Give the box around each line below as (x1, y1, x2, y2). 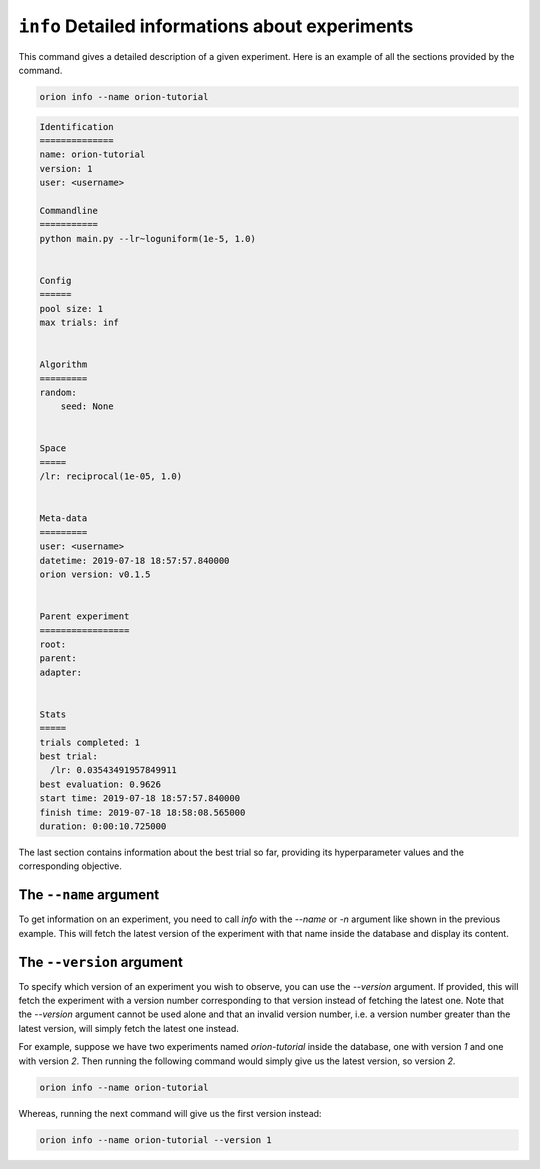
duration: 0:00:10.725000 (39, 821, 167, 832)
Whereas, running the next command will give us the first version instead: (18, 1107, 322, 1119)
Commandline (39, 205, 99, 216)
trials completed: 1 (39, 736, 140, 748)
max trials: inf (39, 316, 120, 328)
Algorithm (39, 359, 88, 370)
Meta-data (39, 513, 88, 524)
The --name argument (18, 886, 160, 904)
